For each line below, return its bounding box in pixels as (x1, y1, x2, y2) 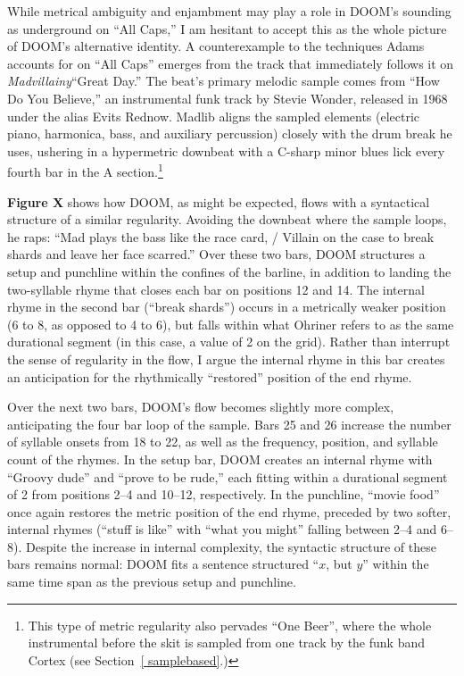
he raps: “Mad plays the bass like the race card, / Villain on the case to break (7, 227, 435, 246)
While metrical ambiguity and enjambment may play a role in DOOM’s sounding (7, 2, 452, 20)
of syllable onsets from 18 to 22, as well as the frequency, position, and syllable (7, 432, 438, 451)
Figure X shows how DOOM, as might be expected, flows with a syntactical (7, 192, 430, 211)
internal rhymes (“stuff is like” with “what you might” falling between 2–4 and (7, 520, 437, 538)
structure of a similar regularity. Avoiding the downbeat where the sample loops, (7, 210, 447, 229)
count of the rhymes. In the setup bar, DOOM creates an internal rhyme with (7, 449, 433, 468)
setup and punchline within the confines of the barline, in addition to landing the (7, 262, 452, 280)
